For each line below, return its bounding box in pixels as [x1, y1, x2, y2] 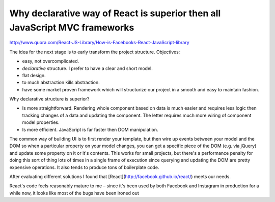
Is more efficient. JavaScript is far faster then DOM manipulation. [22, 126, 158, 132]
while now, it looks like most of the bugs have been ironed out [9, 190, 140, 196]
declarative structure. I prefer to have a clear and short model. [22, 65, 153, 71]
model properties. [22, 119, 60, 125]
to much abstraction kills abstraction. [22, 79, 100, 86]
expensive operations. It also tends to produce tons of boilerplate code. [9, 164, 160, 170]
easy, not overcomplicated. [22, 58, 79, 64]
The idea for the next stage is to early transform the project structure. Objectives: [9, 49, 180, 55]
